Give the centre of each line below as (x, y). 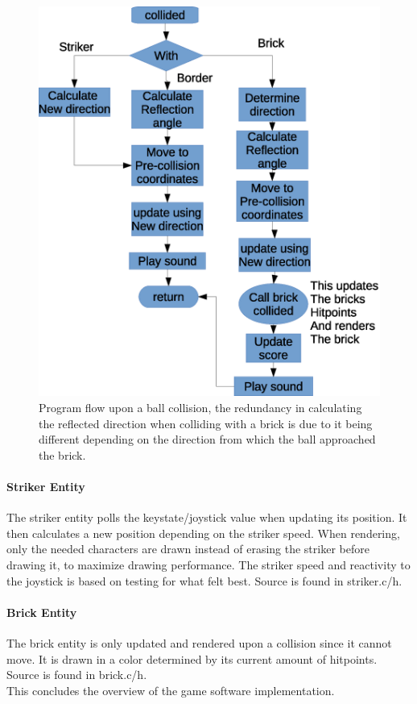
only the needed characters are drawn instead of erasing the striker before (188, 549)
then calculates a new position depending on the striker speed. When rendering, (203, 533)
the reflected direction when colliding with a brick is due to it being (206, 423)
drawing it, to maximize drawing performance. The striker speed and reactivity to (208, 565)
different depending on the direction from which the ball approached (207, 439)
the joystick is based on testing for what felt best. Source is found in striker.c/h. (204, 580)
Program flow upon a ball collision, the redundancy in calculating (200, 408)
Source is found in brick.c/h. (77, 675)
